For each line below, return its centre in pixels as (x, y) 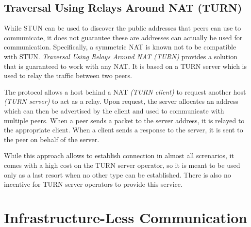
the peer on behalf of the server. (52, 139)
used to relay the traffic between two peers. (68, 75)
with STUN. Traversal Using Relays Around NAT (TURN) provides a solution (121, 56)
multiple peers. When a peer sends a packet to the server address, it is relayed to (124, 120)
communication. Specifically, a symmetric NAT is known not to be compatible (120, 47)
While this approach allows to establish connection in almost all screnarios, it (119, 155)
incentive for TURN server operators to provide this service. (93, 184)
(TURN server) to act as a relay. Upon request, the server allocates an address (121, 101)
